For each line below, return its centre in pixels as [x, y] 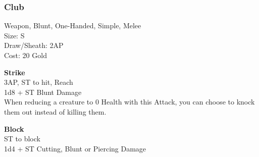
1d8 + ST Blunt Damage [43, 92]
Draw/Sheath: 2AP [34, 45]
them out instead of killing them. [55, 111]
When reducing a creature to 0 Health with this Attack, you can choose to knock [129, 102]
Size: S [14, 35]
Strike [15, 72]
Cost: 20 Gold [25, 55]
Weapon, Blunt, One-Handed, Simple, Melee [73, 25]
